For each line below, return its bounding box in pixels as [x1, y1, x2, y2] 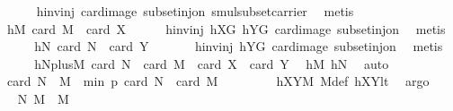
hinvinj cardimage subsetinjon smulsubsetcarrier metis [36, 2, 354, 20]
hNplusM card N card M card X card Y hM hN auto [34, 54, 389, 73]
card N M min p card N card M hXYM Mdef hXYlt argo [6, 72, 430, 90]
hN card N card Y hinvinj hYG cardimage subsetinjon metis [34, 37, 443, 55]
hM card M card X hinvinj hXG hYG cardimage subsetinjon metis [6, 19, 446, 38]
